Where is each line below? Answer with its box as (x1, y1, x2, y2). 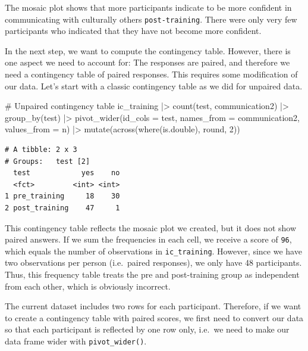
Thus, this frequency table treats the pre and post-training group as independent (5, 268, 300, 281)
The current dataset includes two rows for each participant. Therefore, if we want (5, 300, 301, 312)
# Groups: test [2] (5, 157, 90, 166)
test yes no (13, 169, 120, 178)
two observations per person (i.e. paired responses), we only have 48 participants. (5, 256, 302, 269)
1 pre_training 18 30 (5, 192, 120, 201)
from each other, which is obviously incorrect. (5, 279, 171, 292)
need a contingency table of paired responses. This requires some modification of (5, 68, 298, 80)
